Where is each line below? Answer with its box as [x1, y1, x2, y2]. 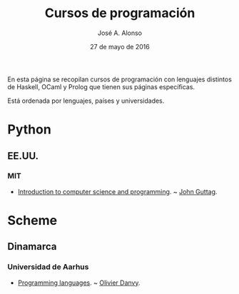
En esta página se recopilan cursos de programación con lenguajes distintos [7, 75, 232, 83]
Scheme [7, 213, 58, 228]
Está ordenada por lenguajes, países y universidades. [7, 96, 165, 105]
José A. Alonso [97, 29, 143, 37]
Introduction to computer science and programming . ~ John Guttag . [17, 187, 218, 196]
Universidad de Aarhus [7, 262, 89, 272]
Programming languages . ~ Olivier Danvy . [17, 278, 141, 287]
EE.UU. [7, 150, 39, 162]
